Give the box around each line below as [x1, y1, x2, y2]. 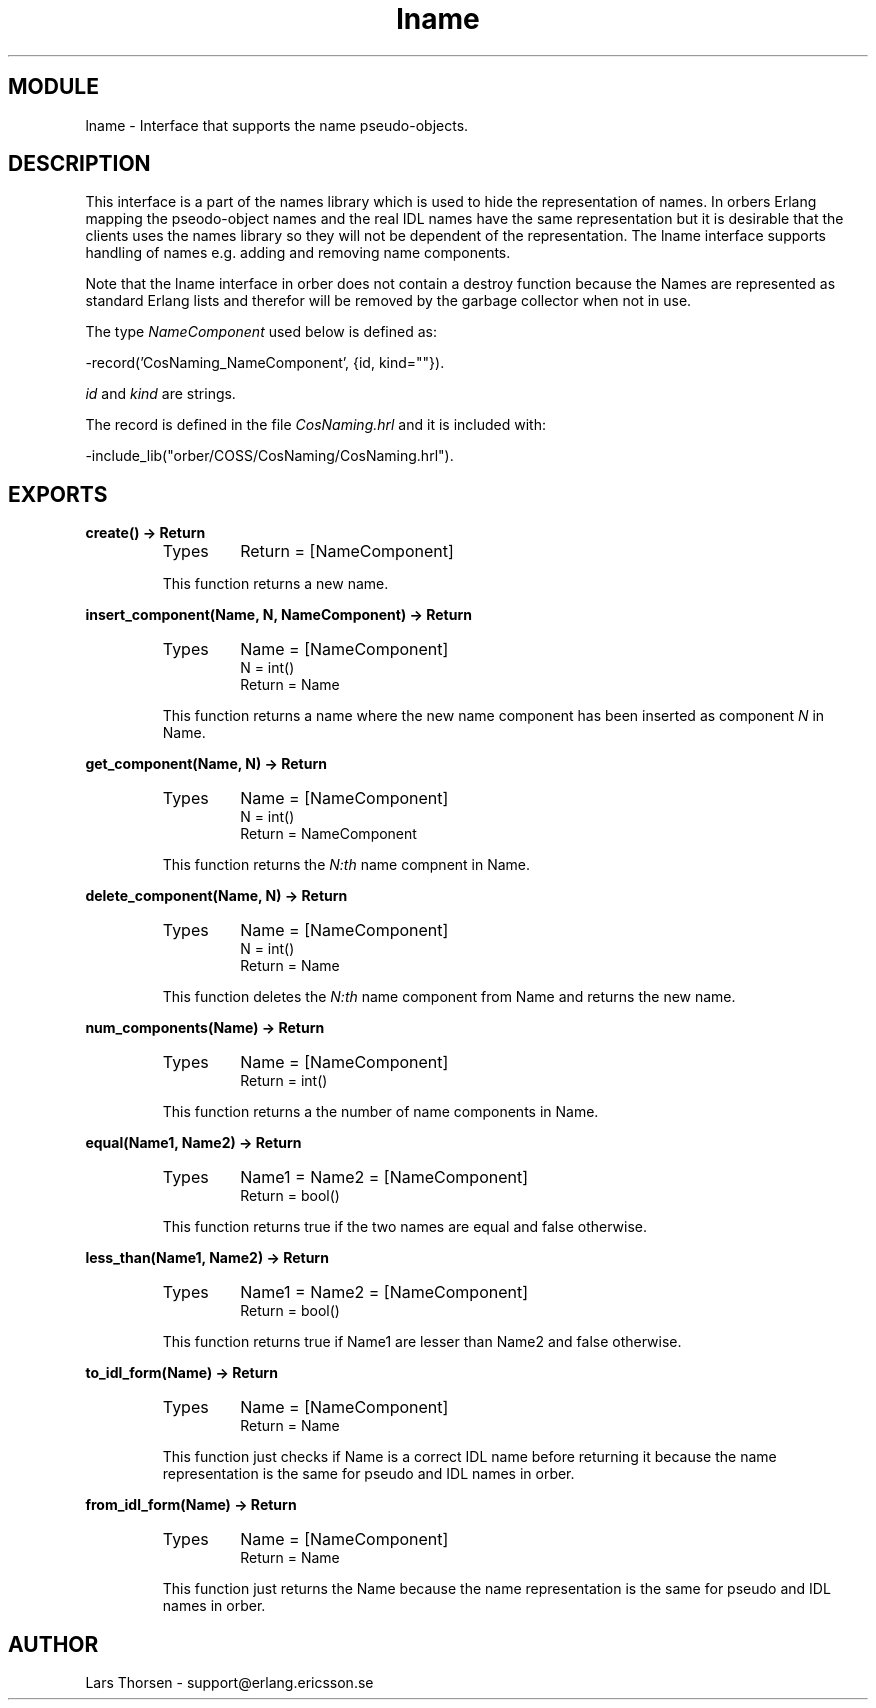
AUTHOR [8, 1631, 99, 1657]
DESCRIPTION [8, 151, 151, 177]
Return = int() [240, 1072, 328, 1090]
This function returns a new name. [162, 575, 389, 593]
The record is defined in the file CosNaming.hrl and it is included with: [85, 416, 546, 434]
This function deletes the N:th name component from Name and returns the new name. [162, 988, 736, 1006]
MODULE [8, 74, 99, 100]
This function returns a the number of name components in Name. [162, 1103, 599, 1121]
